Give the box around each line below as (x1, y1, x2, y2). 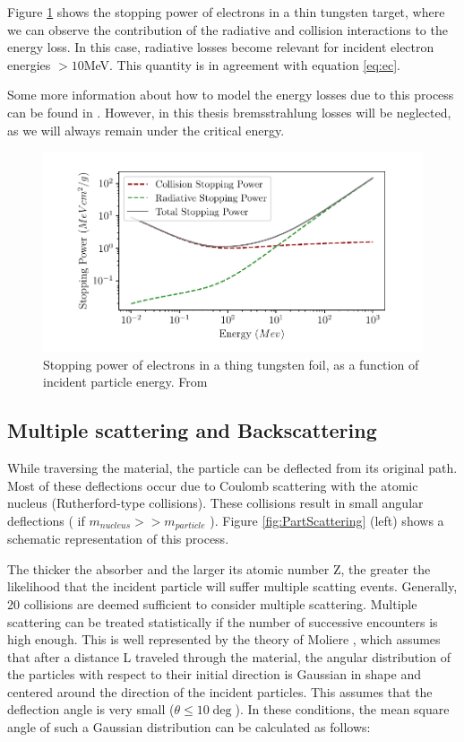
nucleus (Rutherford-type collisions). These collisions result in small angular (7, 493, 424, 512)
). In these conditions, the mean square (235, 700, 450, 719)
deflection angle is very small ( (7, 700, 175, 719)
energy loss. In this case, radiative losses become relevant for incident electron (7, 38, 434, 57)
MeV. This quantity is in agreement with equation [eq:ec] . (83, 55, 400, 74)
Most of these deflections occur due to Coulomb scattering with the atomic (7, 476, 418, 494)
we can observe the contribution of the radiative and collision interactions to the (7, 20, 448, 39)
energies (7, 55, 51, 74)
